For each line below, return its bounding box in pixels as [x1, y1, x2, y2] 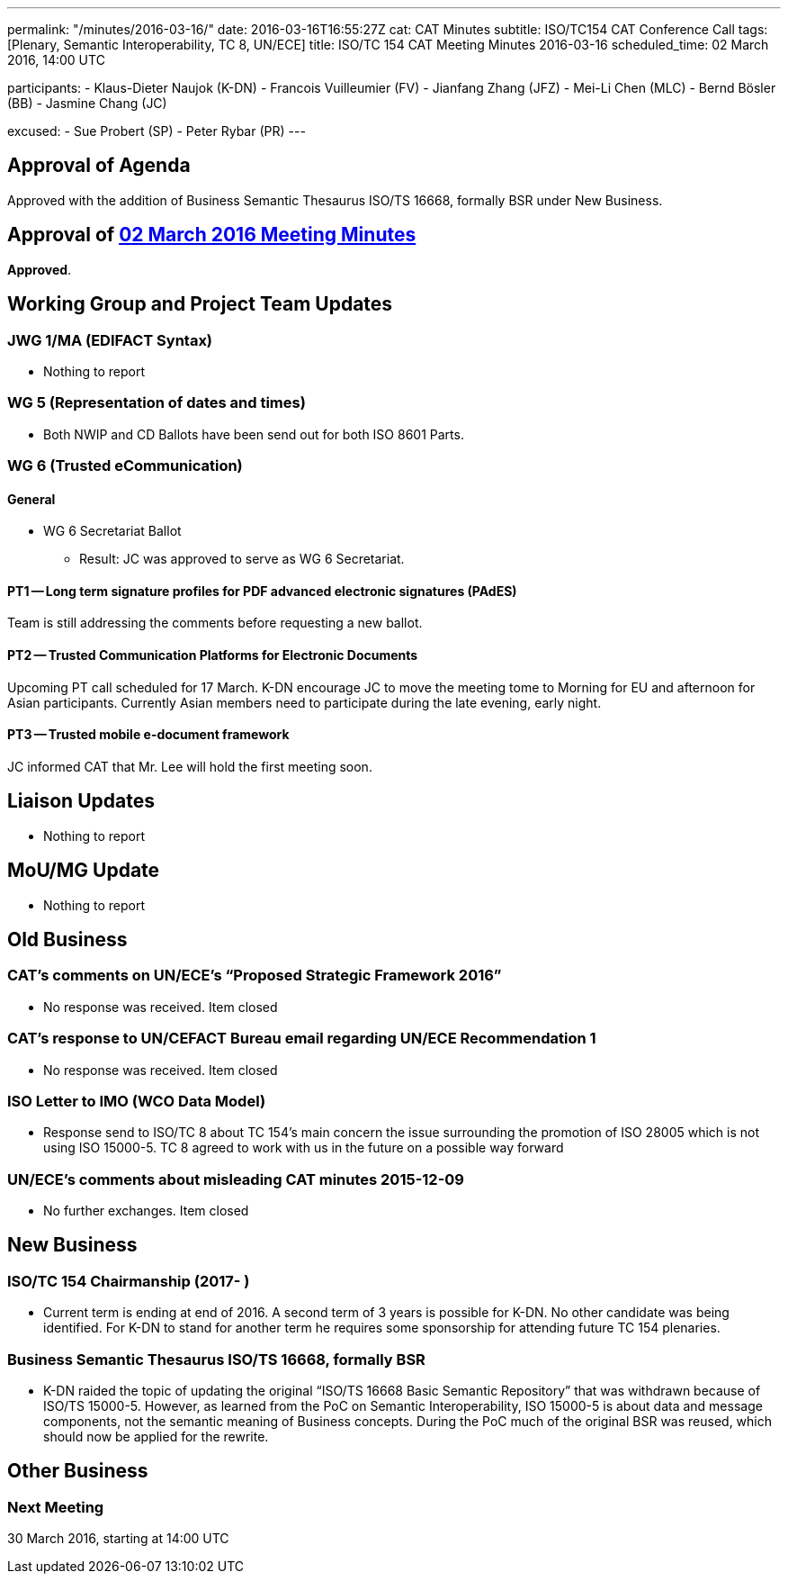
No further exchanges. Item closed [43, 1203, 249, 1219]
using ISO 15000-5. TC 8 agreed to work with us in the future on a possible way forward [43, 1140, 564, 1156]
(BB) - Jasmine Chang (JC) [7, 95, 167, 111]
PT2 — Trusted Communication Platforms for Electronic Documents [7, 647, 418, 664]
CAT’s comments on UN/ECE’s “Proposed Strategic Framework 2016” [7, 966, 502, 985]
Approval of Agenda [7, 154, 191, 177]
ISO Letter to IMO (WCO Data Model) [7, 1091, 266, 1110]
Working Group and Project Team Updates [7, 293, 393, 316]
